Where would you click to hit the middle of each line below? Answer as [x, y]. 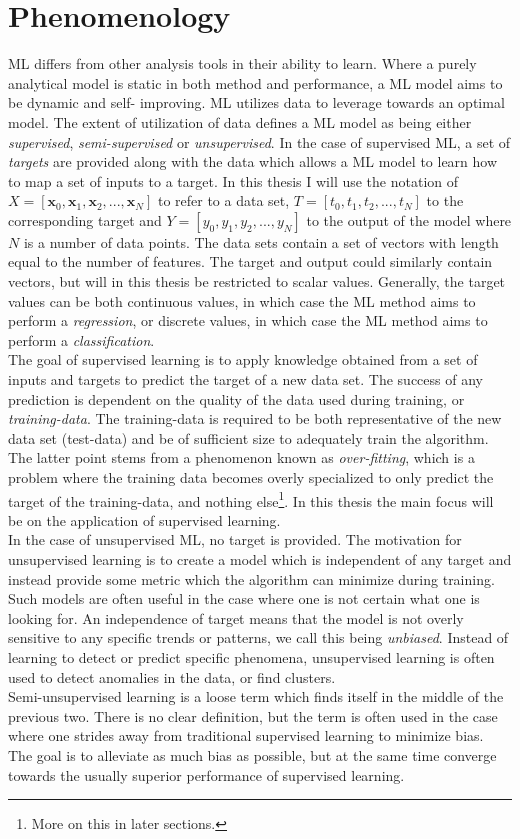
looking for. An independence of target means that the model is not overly [236, 617]
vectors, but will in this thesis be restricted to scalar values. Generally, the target [257, 281]
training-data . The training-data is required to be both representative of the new [255, 418]
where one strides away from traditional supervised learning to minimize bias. [246, 735]
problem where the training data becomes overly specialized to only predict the [251, 477]
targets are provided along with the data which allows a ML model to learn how [253, 161]
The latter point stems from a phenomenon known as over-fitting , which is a [241, 457]
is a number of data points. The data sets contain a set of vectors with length [261, 241]
